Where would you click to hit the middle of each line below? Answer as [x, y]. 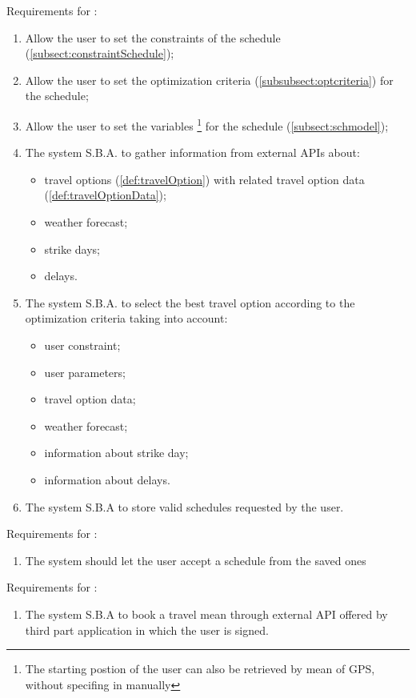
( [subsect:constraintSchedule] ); [100, 53]
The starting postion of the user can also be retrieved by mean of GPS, [200, 669]
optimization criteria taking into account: [126, 318]
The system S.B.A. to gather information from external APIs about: [192, 152]
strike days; [72, 249]
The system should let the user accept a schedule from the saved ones [196, 560]
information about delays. [107, 479]
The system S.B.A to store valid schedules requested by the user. [184, 506]
